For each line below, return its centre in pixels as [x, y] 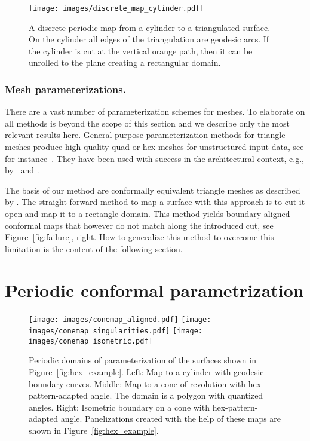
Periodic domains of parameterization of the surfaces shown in [142, 360]
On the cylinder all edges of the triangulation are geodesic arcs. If [149, 39]
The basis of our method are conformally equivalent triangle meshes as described [153, 190]
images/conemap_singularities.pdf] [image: [116, 331]
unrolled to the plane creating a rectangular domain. [125, 62]
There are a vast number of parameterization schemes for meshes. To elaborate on [155, 111]
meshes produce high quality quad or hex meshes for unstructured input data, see [154, 147]
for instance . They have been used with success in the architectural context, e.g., [154, 158]
